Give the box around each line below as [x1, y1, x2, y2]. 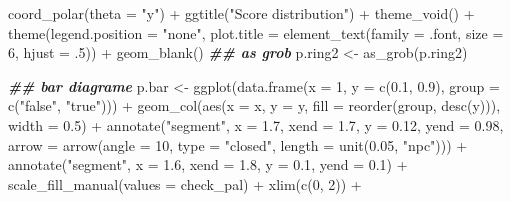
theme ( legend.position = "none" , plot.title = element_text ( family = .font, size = [8, 22, 504, 43]
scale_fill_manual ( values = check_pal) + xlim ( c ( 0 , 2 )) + [8, 173, 362, 194]
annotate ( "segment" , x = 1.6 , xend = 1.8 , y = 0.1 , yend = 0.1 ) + [8, 154, 408, 175]
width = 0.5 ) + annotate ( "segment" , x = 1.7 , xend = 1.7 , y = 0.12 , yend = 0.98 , [8, 114, 504, 135]
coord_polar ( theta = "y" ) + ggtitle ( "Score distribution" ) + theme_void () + [8, 3, 475, 23]
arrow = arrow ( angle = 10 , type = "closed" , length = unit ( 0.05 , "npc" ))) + [8, 134, 468, 155]
